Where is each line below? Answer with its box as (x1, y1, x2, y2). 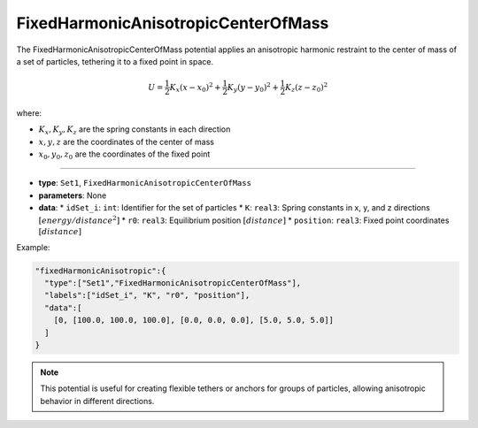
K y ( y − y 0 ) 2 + (227, 80, 279, 95)
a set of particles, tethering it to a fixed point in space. (16, 56, 214, 66)
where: (16, 107, 42, 118)
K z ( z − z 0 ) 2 (284, 80, 328, 95)
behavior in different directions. (40, 395, 155, 406)
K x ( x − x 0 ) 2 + (169, 80, 221, 95)
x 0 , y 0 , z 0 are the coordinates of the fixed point (38, 149, 211, 161)
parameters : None (38, 190, 107, 201)
